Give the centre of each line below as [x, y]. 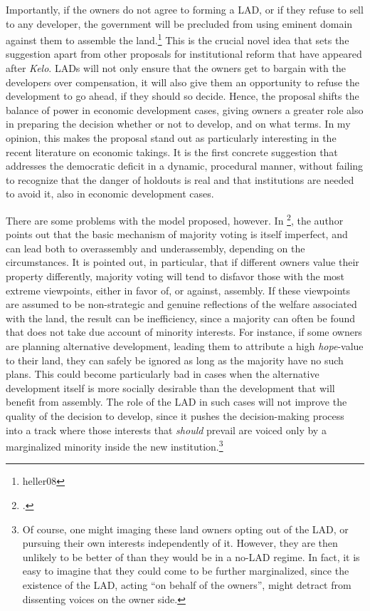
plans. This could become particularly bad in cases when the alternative [163, 374]
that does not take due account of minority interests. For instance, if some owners [184, 332]
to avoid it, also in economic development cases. [110, 194]
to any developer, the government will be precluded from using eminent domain [179, 23]
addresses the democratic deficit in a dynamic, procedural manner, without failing [185, 166]
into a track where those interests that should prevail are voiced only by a [166, 430]
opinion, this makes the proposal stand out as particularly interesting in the [171, 138]
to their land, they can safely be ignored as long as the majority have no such [175, 360]
